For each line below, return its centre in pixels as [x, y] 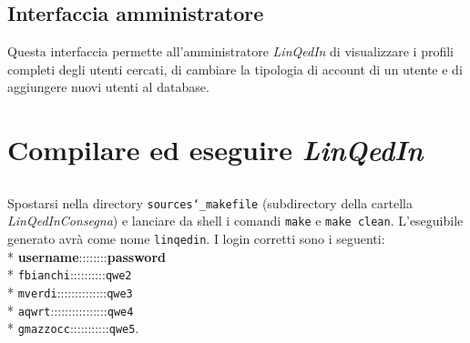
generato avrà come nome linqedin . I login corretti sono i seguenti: [196, 239]
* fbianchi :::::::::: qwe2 [70, 274]
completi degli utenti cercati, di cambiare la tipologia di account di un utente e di [235, 69]
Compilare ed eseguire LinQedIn [215, 150]
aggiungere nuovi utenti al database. [108, 87]
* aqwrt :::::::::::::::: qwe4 [71, 310]
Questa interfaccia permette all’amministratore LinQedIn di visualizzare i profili [230, 51]
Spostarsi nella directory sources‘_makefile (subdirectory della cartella [210, 202]
